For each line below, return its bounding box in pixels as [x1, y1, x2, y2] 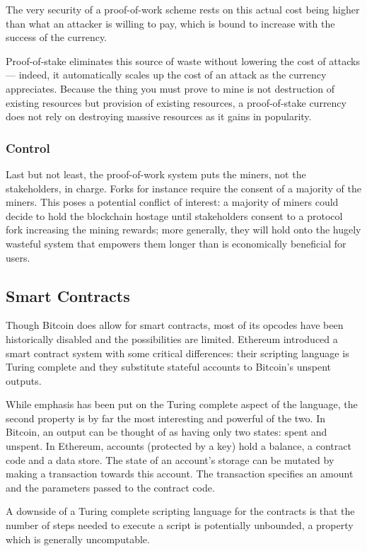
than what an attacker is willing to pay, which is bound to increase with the [6, 16, 335, 30]
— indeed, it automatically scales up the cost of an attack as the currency [6, 67, 327, 82]
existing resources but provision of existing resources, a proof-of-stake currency [6, 95, 346, 110]
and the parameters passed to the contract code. [6, 480, 215, 494]
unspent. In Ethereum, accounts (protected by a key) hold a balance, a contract [6, 439, 351, 453]
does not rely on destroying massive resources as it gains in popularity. [6, 109, 312, 124]
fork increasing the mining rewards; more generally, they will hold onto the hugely [6, 222, 361, 237]
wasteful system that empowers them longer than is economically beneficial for [6, 236, 346, 250]
